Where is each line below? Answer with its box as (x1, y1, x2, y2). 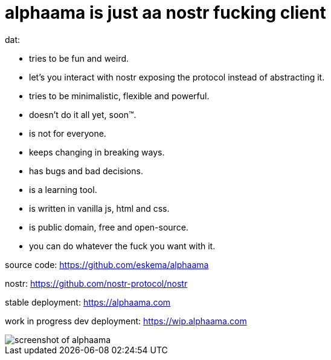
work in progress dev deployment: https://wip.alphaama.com (5, 315, 247, 326)
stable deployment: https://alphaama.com (5, 296, 171, 307)
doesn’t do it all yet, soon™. (29, 109, 137, 120)
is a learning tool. (29, 184, 97, 195)
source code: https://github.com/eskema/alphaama (5, 259, 209, 270)
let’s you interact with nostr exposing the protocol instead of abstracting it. (29, 71, 325, 82)
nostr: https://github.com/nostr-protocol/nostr (5, 278, 188, 289)
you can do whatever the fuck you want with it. (29, 240, 216, 251)
